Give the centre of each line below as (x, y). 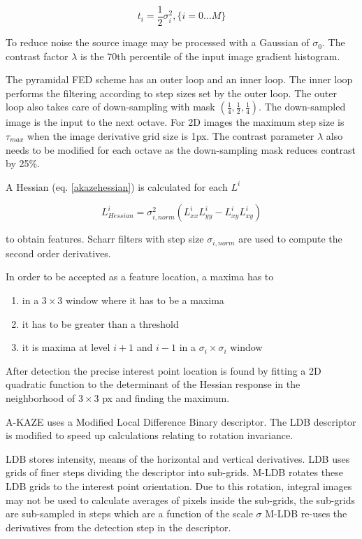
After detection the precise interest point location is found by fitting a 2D (164, 370)
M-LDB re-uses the (306, 513)
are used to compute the (290, 239)
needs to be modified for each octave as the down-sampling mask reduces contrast (181, 149)
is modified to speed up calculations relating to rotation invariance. (150, 435)
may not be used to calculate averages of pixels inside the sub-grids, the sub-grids (181, 500)
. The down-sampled (302, 107)
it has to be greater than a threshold (100, 323)
